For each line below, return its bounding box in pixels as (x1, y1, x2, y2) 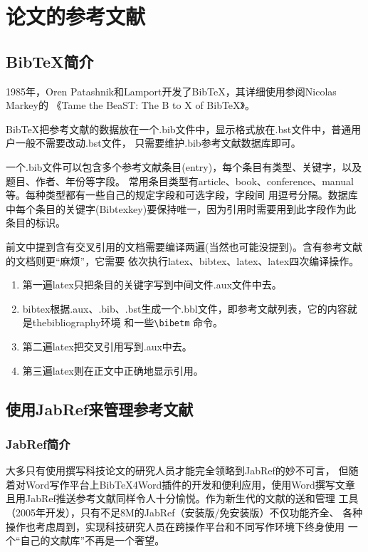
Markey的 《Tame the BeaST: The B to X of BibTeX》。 (6, 98, 255, 113)
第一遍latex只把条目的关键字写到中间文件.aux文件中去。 (22, 277, 282, 292)
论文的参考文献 (6, 1, 146, 31)
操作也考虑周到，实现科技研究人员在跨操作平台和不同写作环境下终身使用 (6, 519, 345, 533)
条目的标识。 (6, 215, 65, 230)
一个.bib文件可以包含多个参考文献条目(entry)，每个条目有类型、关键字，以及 (6, 159, 362, 174)
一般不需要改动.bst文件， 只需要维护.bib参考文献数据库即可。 (15, 135, 301, 150)
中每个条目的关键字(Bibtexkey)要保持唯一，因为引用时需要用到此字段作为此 (6, 201, 357, 216)
